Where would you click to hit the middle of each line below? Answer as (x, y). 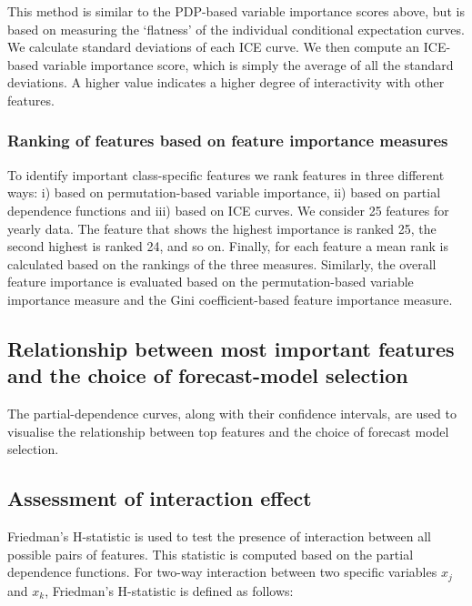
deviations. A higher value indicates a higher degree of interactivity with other (226, 82)
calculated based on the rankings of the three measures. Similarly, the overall (222, 263)
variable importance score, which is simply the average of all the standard (248, 64)
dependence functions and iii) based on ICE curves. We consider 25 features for (228, 210)
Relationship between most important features (231, 348)
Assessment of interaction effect (160, 498)
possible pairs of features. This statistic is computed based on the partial (211, 554)
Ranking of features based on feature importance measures (228, 141)
